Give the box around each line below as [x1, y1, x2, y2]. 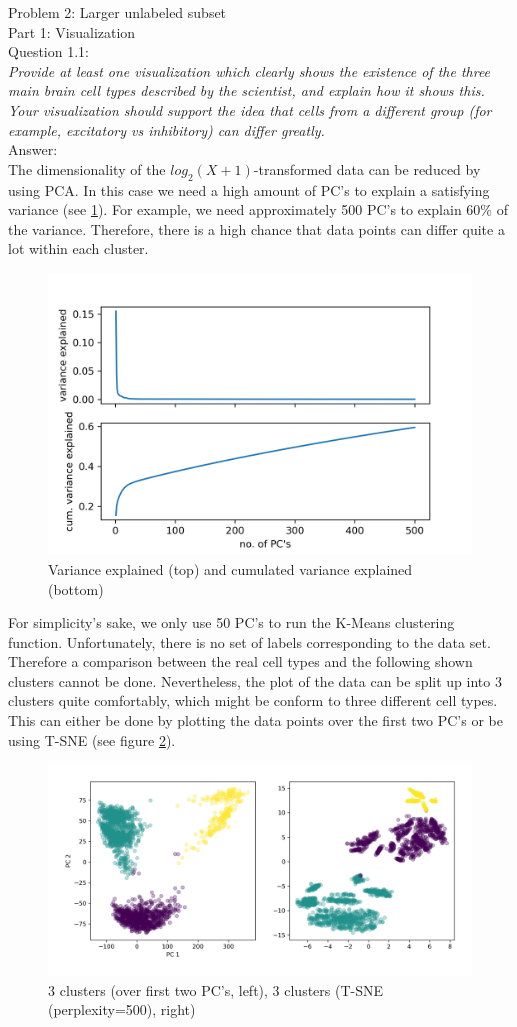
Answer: [8, 139, 58, 160]
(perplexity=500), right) [48, 999, 196, 1020]
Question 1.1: [8, 41, 89, 62]
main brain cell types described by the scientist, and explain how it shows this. [8, 80, 485, 101]
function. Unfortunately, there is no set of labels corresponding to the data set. [8, 631, 491, 652]
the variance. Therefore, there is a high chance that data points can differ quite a [8, 218, 505, 239]
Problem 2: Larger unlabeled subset [8, 2, 227, 22]
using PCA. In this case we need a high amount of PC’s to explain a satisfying [8, 179, 490, 200]
